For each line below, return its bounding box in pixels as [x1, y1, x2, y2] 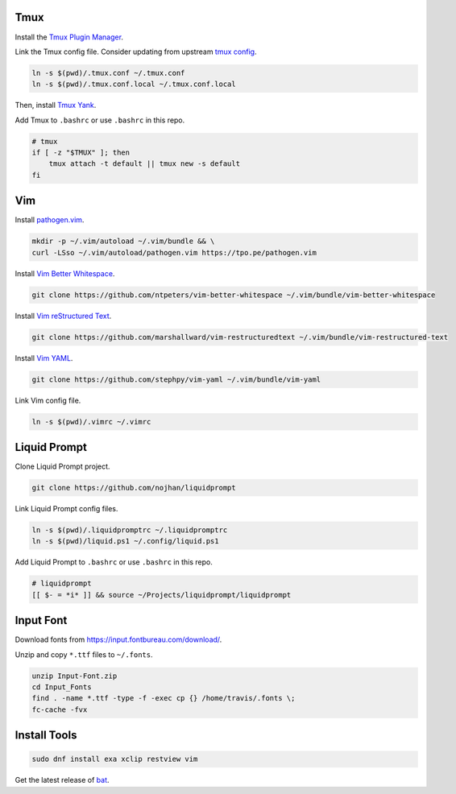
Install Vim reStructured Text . [15, 311, 112, 320]
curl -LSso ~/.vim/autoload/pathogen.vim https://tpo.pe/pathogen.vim [31, 248, 317, 257]
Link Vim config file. [15, 395, 81, 405]
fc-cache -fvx [31, 705, 88, 714]
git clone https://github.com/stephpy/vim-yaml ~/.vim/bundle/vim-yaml [31, 374, 321, 384]
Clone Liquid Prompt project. [15, 461, 110, 471]
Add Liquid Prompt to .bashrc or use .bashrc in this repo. [15, 557, 213, 567]
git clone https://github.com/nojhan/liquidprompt [31, 483, 237, 493]
